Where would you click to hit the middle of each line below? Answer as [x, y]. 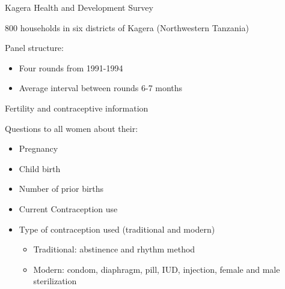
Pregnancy [38, 148]
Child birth [40, 168]
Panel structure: [34, 48]
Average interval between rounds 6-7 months [101, 88]
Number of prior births [61, 189]
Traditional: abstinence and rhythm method [114, 249]
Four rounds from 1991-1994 [71, 67]
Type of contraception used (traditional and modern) [117, 229]
